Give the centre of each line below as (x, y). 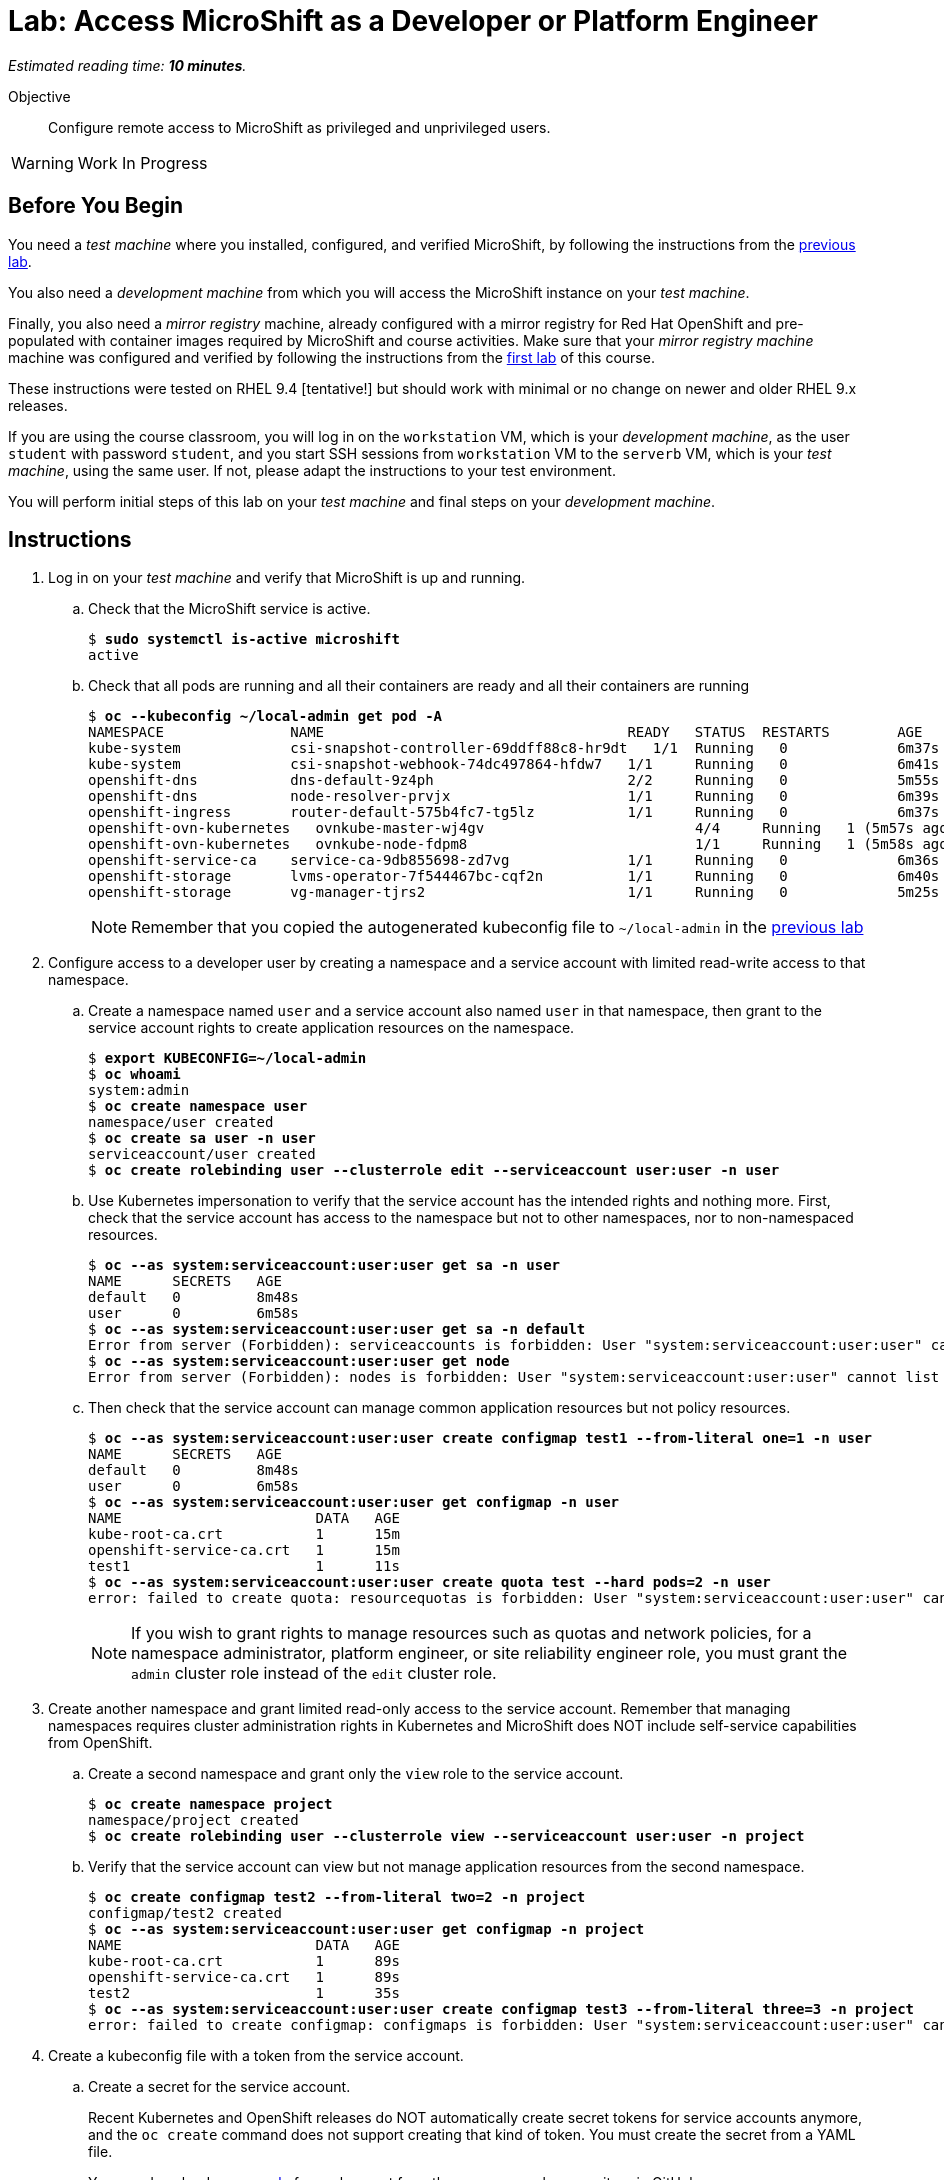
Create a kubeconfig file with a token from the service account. (256, 2056)
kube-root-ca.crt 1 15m (244, 1534)
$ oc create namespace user (198, 1106)
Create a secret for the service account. (219, 2087)
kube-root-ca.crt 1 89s (244, 1961)
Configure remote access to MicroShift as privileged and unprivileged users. (299, 127)
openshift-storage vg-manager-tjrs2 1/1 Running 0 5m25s (514, 892)
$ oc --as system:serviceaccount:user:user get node (299, 1361)
